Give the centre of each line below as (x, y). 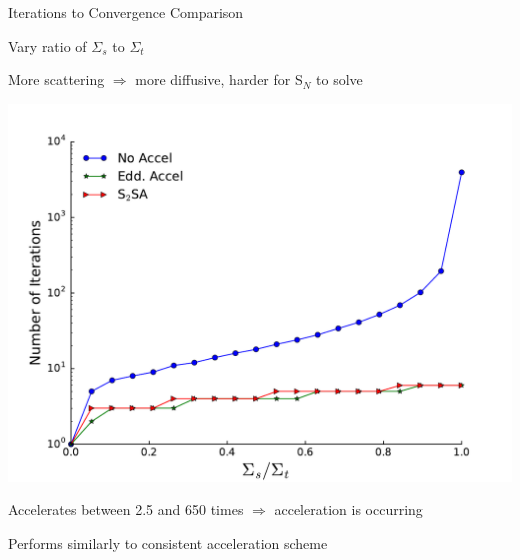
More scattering (56, 79)
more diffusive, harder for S (219, 79)
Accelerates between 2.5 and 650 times (126, 509)
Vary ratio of (47, 45)
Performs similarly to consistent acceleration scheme (168, 542)
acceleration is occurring (348, 509)
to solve (339, 79)
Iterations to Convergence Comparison (126, 12)
